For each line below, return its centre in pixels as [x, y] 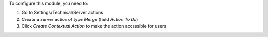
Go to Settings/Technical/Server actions [63, 13]
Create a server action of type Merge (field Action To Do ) [80, 19]
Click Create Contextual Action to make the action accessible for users [94, 26]
